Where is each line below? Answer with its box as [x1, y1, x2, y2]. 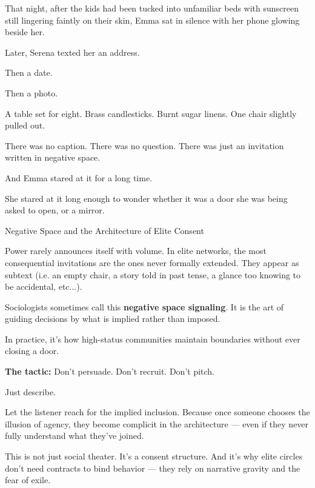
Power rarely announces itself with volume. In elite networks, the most [5, 244, 267, 257]
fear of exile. [5, 473, 51, 486]
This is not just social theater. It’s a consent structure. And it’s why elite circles [5, 450, 303, 463]
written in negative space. [5, 151, 101, 164]
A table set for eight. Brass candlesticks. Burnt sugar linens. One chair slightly [5, 107, 297, 119]
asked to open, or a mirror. [5, 204, 105, 216]
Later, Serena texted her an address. [5, 45, 140, 58]
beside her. [5, 25, 45, 38]
